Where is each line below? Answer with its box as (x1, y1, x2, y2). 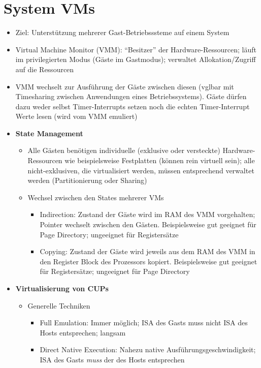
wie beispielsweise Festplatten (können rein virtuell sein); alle (64, 155, 255, 166)
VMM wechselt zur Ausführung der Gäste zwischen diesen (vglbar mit (15, 81, 234, 91)
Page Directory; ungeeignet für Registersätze (40, 229, 179, 239)
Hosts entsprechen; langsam (40, 327, 126, 338)
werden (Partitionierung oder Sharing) (27, 175, 147, 186)
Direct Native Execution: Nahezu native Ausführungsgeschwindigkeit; (40, 344, 256, 355)
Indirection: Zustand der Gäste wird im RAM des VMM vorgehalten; (40, 209, 255, 220)
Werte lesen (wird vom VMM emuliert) (15, 111, 138, 121)
